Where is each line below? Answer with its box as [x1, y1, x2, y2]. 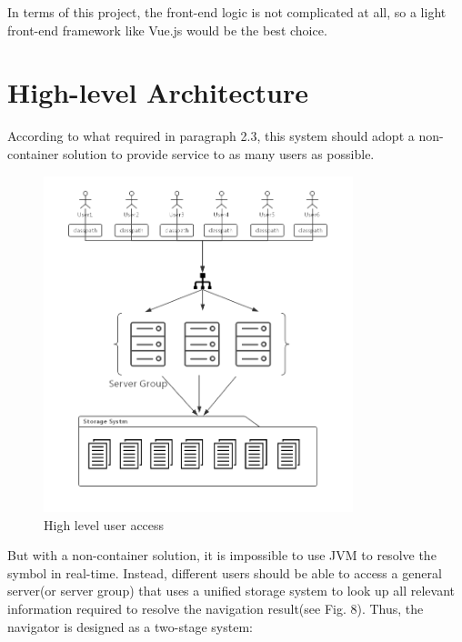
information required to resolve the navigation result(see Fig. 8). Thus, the [7, 599, 424, 618]
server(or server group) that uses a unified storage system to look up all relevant [7, 581, 455, 600]
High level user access [44, 515, 165, 534]
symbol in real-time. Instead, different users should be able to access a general [7, 563, 442, 582]
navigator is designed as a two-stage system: [7, 617, 253, 636]
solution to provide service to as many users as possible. [63, 144, 375, 163]
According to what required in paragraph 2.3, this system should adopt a [7, 126, 415, 145]
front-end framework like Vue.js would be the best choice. [7, 20, 327, 39]
